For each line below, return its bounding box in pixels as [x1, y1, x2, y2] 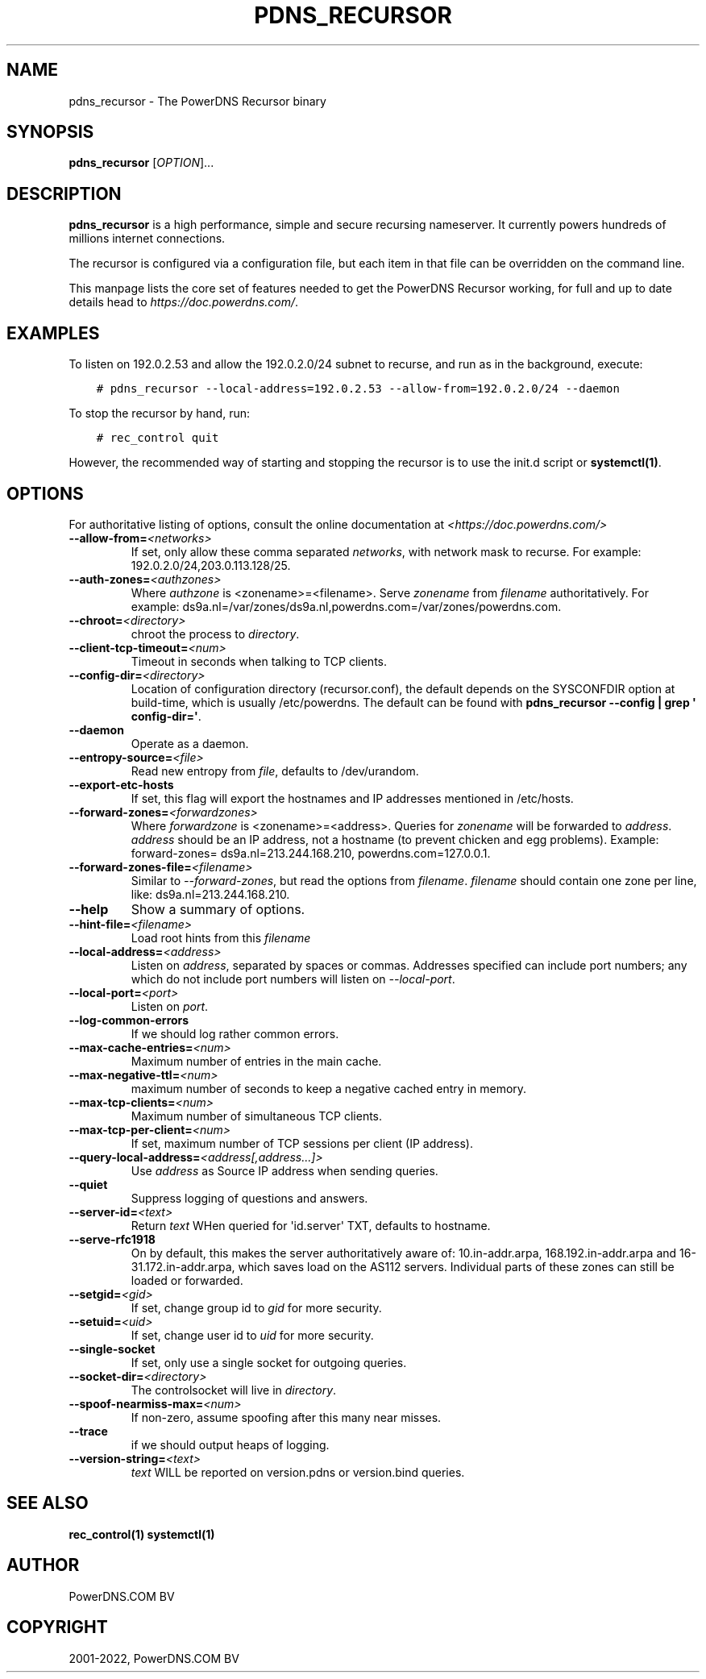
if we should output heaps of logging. [131, 1437, 330, 1452]
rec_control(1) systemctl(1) [69, 1527, 215, 1541]
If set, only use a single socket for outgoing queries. [131, 1355, 407, 1369]
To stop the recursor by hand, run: [69, 406, 251, 421]
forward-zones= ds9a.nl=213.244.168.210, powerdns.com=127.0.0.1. [131, 846, 491, 860]
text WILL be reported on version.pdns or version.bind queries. [131, 1465, 465, 1479]
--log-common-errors [69, 1012, 189, 1027]
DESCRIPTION [6, 183, 122, 204]
